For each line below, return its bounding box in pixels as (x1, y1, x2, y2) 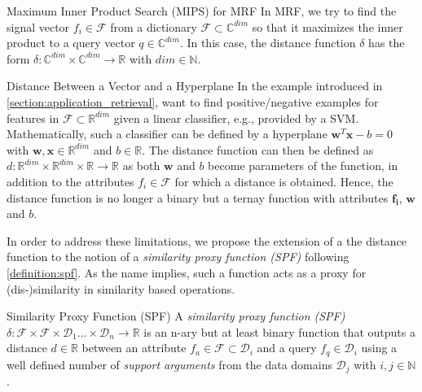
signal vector (7, 18, 70, 35)
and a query (257, 339, 317, 356)
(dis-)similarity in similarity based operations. (7, 280, 235, 297)
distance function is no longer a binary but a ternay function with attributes (7, 189, 389, 206)
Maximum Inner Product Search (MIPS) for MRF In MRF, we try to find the (7, 2, 397, 19)
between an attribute (81, 339, 187, 356)
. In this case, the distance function (179, 34, 356, 51)
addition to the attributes (7, 172, 134, 189)
